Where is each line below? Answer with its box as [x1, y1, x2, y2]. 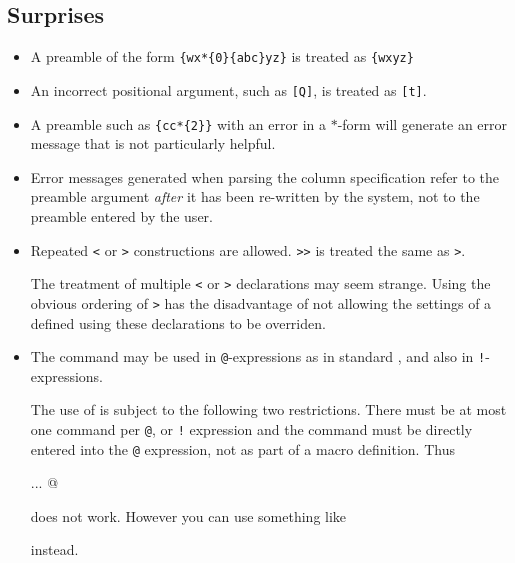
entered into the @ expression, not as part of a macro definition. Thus [30, 438, 455, 459]
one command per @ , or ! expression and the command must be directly [30, 418, 473, 439]
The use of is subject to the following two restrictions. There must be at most [30, 399, 507, 420]
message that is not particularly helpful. [30, 133, 276, 154]
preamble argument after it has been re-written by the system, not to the [30, 186, 480, 207]
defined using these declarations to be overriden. [30, 312, 326, 333]
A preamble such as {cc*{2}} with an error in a [30, 113, 326, 134]
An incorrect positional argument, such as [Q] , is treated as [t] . [30, 79, 427, 100]
